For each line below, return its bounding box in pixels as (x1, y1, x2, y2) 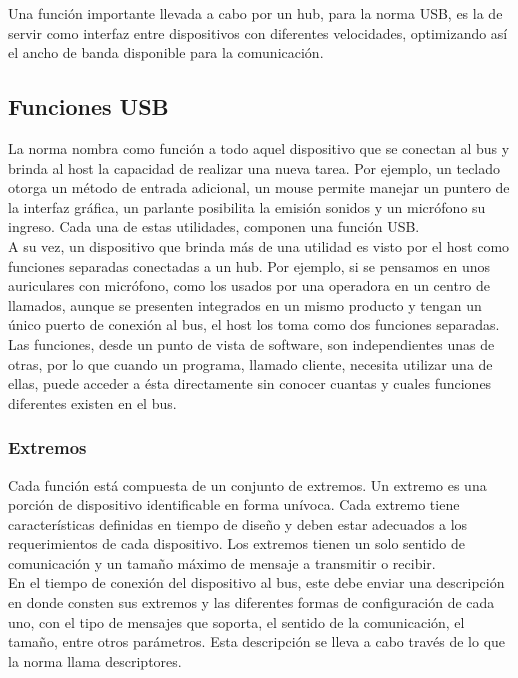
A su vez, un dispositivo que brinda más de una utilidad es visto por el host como (8, 235, 510, 256)
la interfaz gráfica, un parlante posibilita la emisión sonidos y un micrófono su (8, 196, 486, 217)
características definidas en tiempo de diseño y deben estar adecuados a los (8, 513, 468, 534)
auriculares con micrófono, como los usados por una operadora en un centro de (8, 275, 491, 296)
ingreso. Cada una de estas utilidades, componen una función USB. (8, 216, 420, 237)
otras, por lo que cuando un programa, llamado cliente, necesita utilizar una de (8, 353, 493, 374)
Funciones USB (8, 91, 169, 122)
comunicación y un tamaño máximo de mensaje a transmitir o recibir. (8, 552, 436, 573)
